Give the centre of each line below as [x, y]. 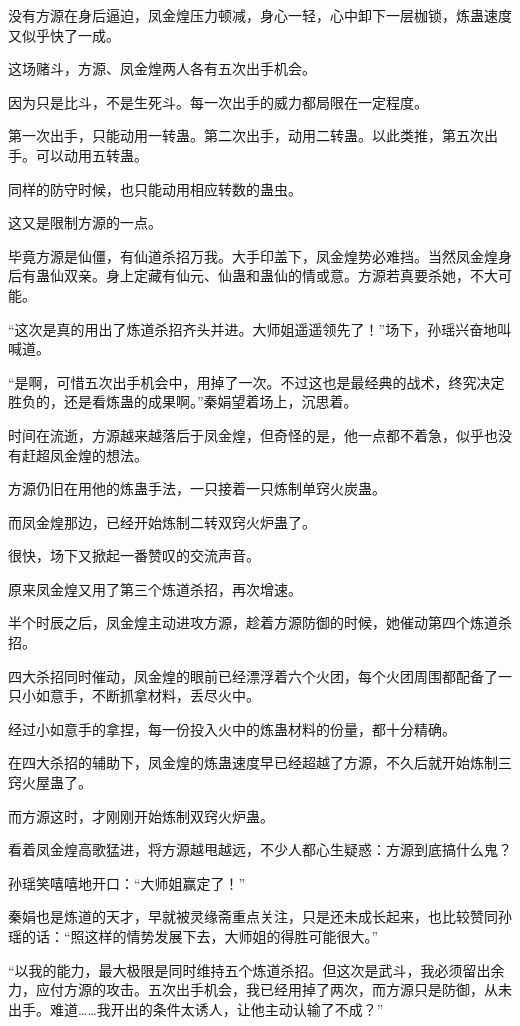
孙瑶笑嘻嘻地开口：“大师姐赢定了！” [127, 882]
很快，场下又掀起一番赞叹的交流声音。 [134, 555]
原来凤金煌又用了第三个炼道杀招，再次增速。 [155, 588]
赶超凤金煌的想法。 [84, 454]
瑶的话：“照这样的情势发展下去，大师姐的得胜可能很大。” [193, 936]
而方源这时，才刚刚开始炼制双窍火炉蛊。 [141, 815]
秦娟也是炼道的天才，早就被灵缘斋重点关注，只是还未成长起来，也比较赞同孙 [260, 916]
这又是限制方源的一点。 [85, 222]
